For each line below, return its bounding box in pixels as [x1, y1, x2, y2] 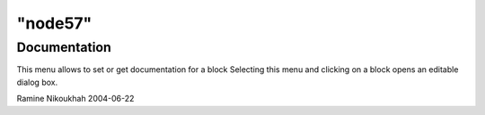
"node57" [16, 13, 93, 33]
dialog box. [16, 77, 58, 87]
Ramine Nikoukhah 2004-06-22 [16, 94, 135, 104]
